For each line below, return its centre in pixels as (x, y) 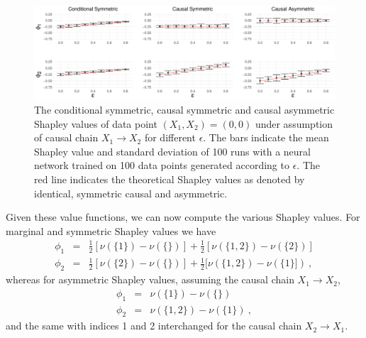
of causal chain (66, 137)
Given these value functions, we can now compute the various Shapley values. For (183, 217)
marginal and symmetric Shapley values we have (111, 230)
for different (170, 137)
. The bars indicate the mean (266, 137)
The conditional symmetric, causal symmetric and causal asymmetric (184, 110)
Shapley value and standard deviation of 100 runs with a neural (172, 151)
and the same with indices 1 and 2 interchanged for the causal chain (154, 326)
